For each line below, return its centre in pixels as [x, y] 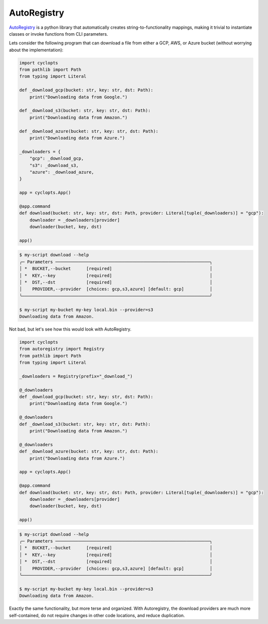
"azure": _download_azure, [62, 172]
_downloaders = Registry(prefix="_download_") [76, 376]
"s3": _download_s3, [54, 165]
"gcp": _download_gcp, [57, 158]
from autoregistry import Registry [62, 349]
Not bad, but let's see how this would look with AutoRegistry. [70, 329]
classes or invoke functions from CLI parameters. [59, 34]
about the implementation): [36, 50]
